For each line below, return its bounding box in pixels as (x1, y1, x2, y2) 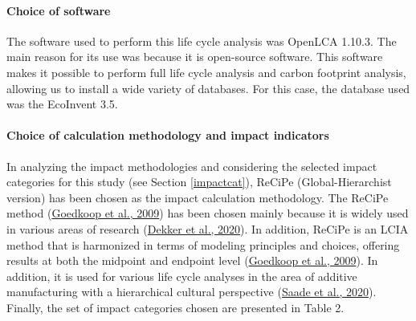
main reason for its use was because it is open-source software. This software (6, 48, 383, 65)
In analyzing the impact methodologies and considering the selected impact (6, 157, 377, 174)
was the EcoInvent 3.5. (6, 95, 118, 112)
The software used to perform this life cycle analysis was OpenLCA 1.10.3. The (6, 32, 397, 49)
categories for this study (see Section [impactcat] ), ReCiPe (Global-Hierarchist (6, 173, 392, 190)
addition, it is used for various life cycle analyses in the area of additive (6, 267, 357, 284)
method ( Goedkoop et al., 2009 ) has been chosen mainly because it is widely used (6, 205, 409, 221)
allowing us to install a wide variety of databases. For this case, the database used (6, 79, 410, 96)
